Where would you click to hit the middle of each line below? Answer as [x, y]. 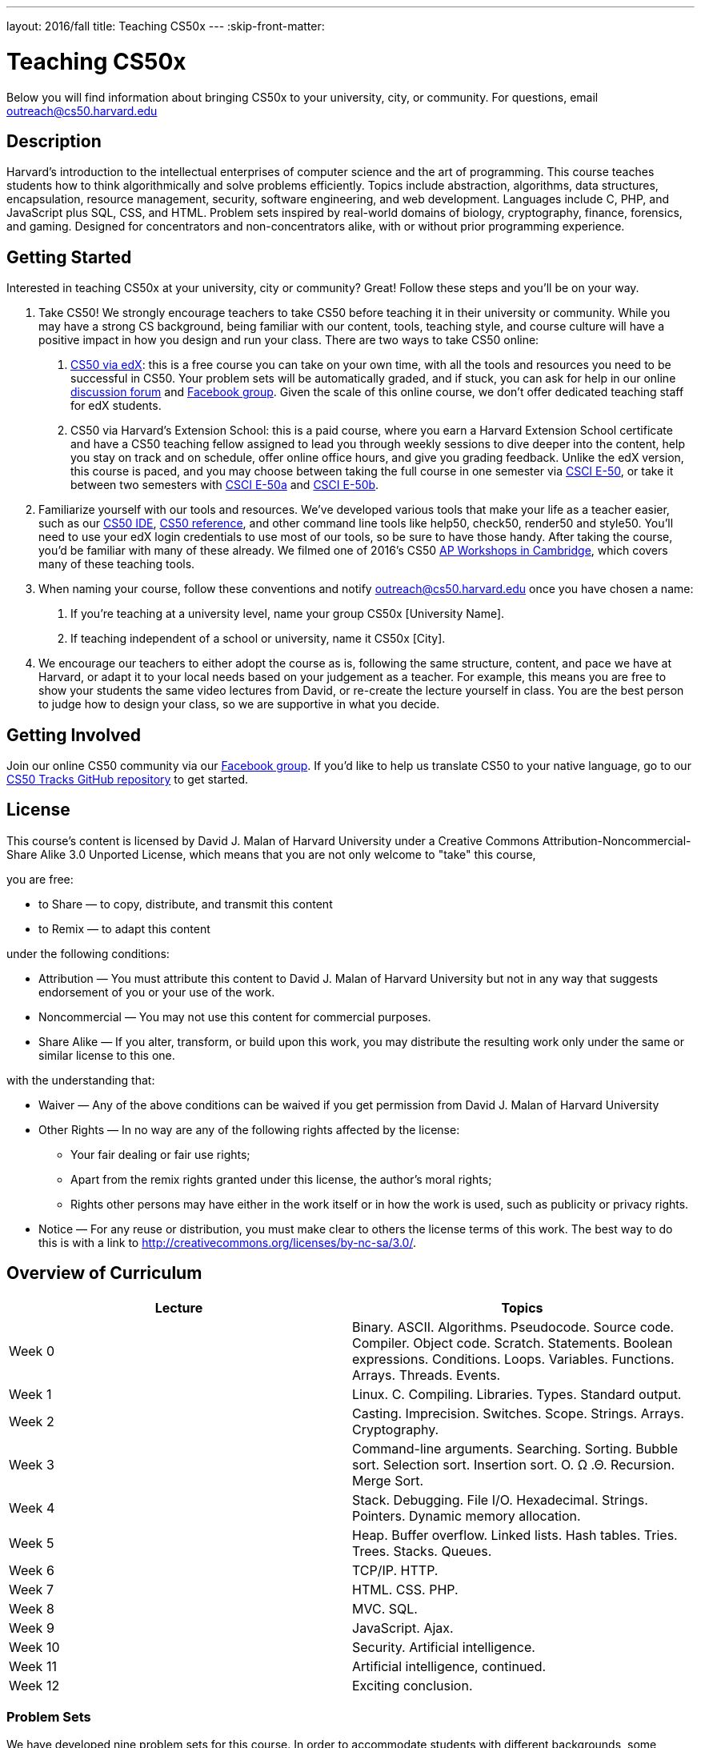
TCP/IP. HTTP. [395, 1570]
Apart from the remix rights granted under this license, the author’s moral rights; [281, 1179]
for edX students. [116, 406]
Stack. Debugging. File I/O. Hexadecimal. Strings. [500, 1499]
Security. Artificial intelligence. [444, 1647]
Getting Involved [74, 735]
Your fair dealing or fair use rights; [160, 1154]
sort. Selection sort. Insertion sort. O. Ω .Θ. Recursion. [514, 1464]
